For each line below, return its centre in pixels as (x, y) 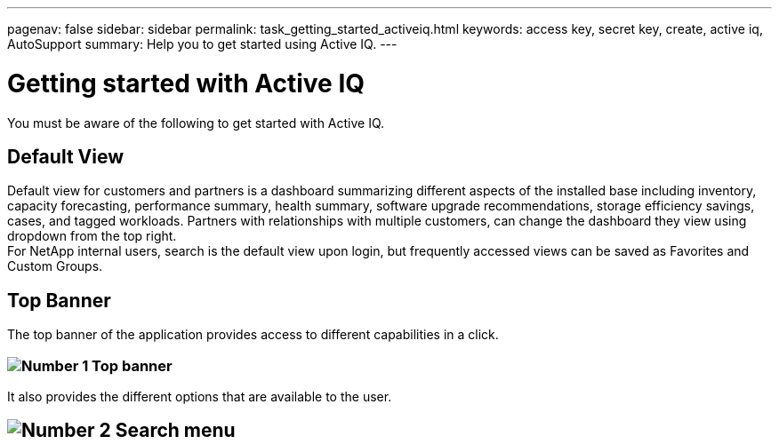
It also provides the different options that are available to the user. (200, 396)
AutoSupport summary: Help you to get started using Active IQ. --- (202, 44)
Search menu (175, 431)
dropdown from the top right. (92, 236)
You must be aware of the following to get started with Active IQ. (196, 123)
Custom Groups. (55, 266)
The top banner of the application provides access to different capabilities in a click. (253, 335)
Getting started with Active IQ (186, 83)
